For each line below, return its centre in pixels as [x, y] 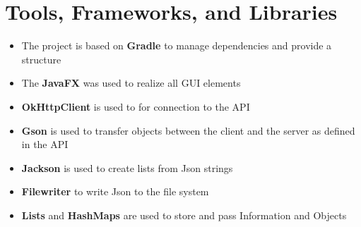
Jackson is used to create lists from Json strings [127, 167]
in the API [45, 144]
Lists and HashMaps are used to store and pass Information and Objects [184, 215]
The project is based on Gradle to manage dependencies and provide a [177, 45]
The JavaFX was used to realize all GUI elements [131, 83]
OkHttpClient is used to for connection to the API [136, 106]
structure [41, 59]
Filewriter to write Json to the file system [115, 191]
